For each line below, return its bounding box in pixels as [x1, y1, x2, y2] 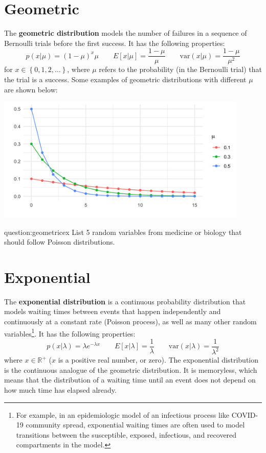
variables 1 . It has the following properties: [4, 326, 136, 339]
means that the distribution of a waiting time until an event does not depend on [4, 374, 256, 385]
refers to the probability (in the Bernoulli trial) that [99, 64, 262, 75]
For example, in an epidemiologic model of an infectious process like [16, 409, 230, 420]
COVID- [231, 409, 258, 420]
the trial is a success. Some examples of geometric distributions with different [4, 74, 247, 84]
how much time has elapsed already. [4, 385, 117, 395]
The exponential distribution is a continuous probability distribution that [4, 296, 246, 306]
